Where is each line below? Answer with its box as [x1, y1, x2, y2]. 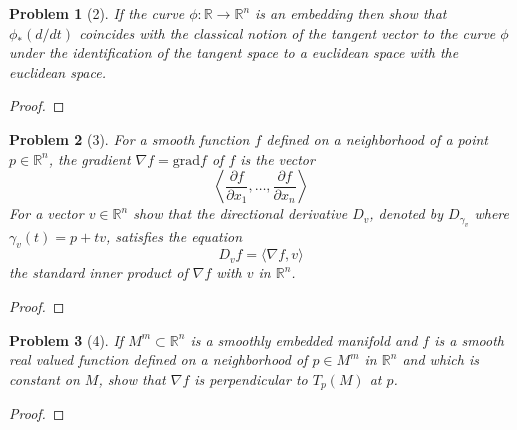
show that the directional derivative [133, 203, 348, 224]
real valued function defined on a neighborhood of [9, 349, 308, 370]
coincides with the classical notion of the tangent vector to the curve [79, 22, 496, 43]
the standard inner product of [9, 262, 188, 283]
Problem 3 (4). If [9, 329, 124, 350]
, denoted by [369, 203, 444, 224]
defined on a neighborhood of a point [266, 128, 488, 149]
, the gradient [48, 148, 131, 169]
